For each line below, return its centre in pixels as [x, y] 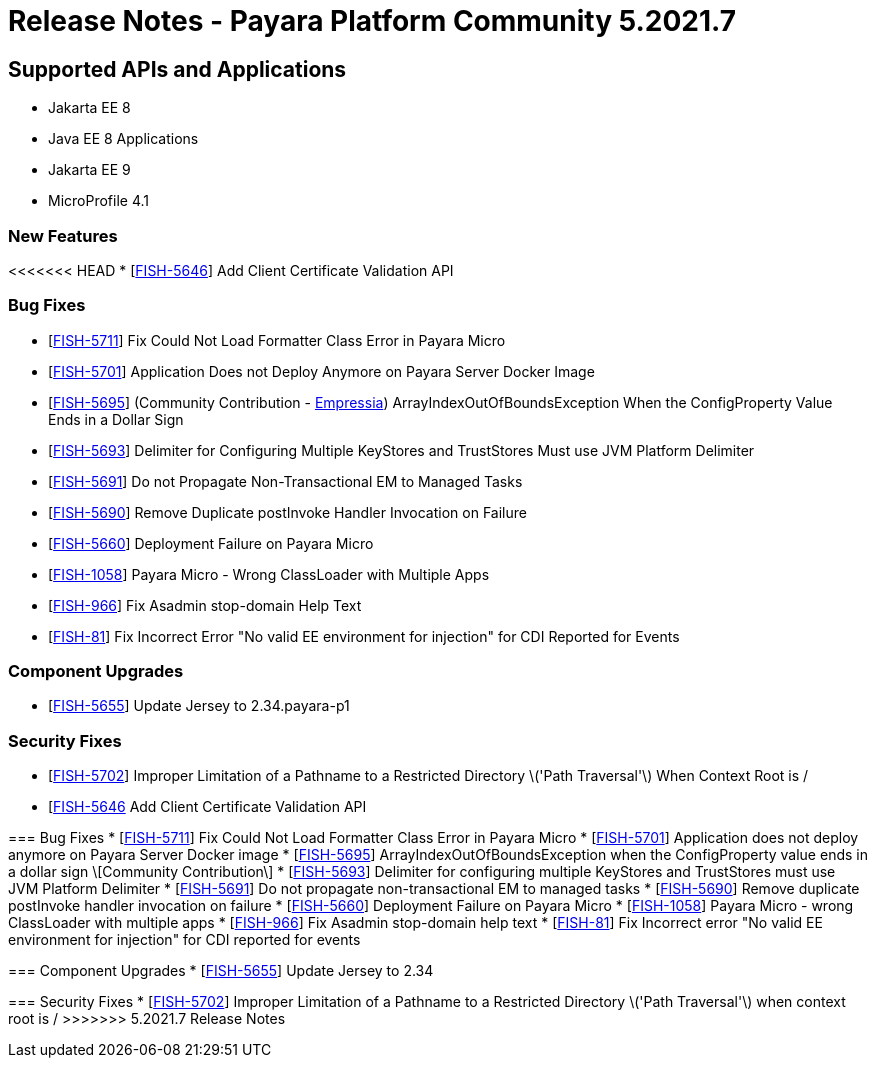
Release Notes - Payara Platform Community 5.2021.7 [372, 21]
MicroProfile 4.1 [98, 201]
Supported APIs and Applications [177, 69]
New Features [63, 235]
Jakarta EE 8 [89, 108]
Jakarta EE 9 [89, 170]
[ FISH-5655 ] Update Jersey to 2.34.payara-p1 [199, 706]
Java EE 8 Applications [123, 139]
